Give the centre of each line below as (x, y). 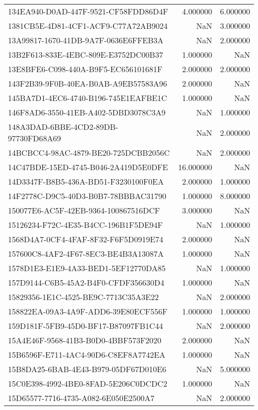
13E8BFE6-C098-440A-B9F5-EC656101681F (85, 69)
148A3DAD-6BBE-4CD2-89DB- (63, 127)
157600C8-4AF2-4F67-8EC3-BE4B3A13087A (86, 254)
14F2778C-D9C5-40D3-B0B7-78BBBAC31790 (87, 196)
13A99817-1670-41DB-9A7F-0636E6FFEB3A (86, 40)
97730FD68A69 (34, 138)
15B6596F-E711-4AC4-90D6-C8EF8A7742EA (87, 355)
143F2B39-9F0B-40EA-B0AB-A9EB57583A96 (88, 83)
